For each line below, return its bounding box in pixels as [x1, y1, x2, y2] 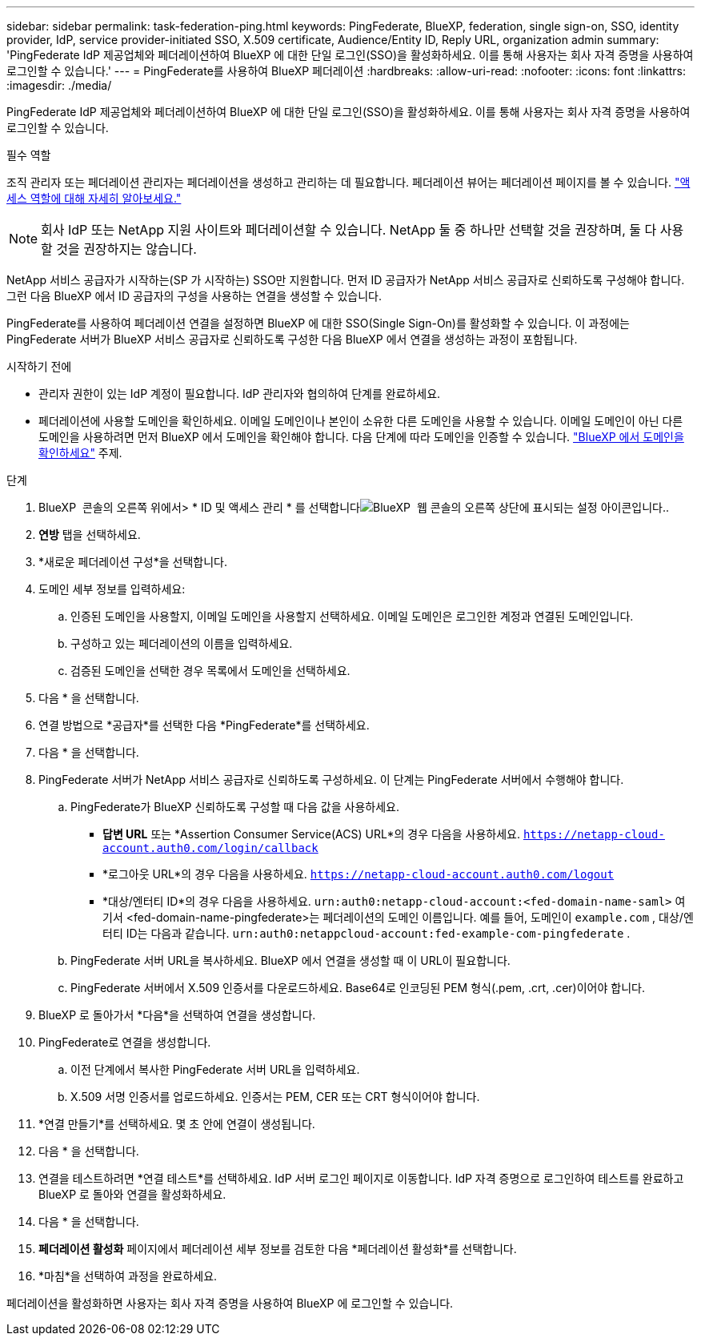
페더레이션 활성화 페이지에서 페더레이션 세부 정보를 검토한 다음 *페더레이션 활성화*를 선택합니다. [38, 1242, 517, 1256]
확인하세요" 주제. [38, 446, 122, 460]
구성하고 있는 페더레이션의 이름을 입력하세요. [70, 637, 293, 650]
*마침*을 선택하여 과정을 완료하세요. [38, 1269, 218, 1283]
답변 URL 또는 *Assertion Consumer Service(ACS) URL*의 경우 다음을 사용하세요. [102, 827, 520, 841]
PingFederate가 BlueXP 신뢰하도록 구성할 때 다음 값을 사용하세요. [70, 800, 399, 814]
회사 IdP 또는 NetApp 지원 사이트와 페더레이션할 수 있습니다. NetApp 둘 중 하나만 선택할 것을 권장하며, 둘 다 [41, 222, 657, 238]
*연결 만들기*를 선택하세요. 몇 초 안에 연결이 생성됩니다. [38, 1117, 315, 1131]
